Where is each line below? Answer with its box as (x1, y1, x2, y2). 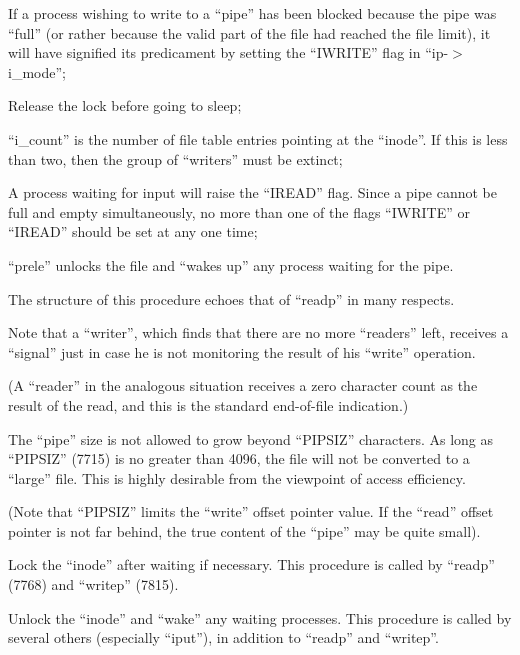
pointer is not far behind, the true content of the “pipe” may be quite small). (8, 520, 481, 541)
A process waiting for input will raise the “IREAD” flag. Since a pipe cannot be (8, 182, 497, 203)
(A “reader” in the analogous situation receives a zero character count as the (8, 375, 478, 396)
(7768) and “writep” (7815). (8, 574, 179, 595)
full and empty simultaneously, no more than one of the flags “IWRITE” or (8, 201, 470, 222)
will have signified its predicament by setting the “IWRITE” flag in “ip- (8, 42, 449, 63)
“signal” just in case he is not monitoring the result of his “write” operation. (8, 341, 476, 362)
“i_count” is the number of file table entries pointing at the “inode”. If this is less (8, 128, 508, 149)
